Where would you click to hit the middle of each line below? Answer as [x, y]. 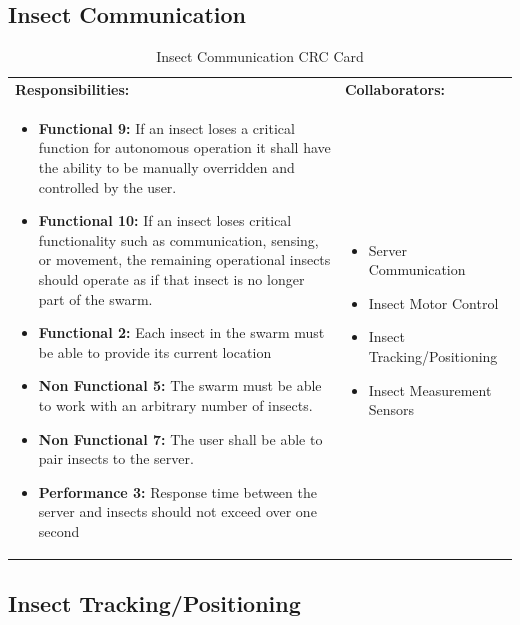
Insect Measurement [430, 389]
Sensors [391, 409]
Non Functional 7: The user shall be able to [180, 438]
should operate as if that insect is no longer [171, 279]
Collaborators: [395, 89]
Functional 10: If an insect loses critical [165, 220]
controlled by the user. [107, 186]
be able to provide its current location [155, 351]
